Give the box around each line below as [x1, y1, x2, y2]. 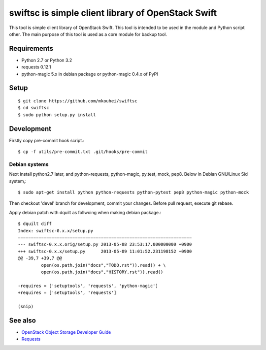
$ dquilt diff [18, 221, 52, 226]
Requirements [9, 44, 54, 53]
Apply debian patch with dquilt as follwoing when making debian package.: [9, 209, 162, 215]
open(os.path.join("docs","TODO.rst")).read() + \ [41, 262, 166, 268]
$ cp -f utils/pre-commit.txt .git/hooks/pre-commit [18, 149, 148, 155]
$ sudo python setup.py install [18, 112, 96, 118]
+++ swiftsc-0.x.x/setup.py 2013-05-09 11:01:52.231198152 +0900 [18, 249, 192, 254]
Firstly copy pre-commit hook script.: [9, 137, 85, 143]
